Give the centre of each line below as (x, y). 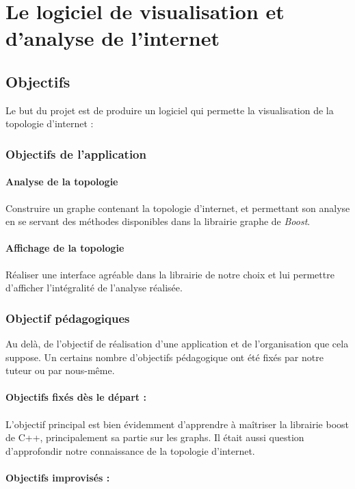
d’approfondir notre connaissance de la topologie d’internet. (130, 450)
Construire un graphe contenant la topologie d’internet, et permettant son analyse (178, 208)
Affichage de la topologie (65, 248)
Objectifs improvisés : (58, 477)
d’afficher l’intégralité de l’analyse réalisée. (94, 288)
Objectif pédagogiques (68, 318)
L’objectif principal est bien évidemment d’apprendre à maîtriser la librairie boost (177, 424)
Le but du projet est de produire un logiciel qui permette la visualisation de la (170, 110)
